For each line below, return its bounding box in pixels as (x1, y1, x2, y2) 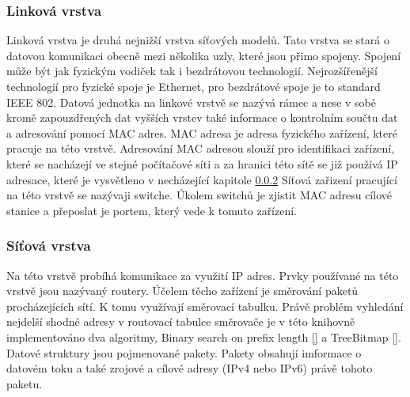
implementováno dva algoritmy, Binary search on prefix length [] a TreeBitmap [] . (6, 328, 401, 345)
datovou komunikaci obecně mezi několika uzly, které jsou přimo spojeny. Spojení (6, 47, 401, 63)
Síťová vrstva (6, 236, 91, 255)
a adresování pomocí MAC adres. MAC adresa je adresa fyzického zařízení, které (6, 124, 397, 141)
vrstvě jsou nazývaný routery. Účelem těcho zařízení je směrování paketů (6, 282, 359, 299)
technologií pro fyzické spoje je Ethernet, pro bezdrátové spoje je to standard (6, 78, 381, 94)
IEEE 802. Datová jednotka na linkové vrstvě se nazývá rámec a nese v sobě (6, 93, 376, 110)
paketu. (6, 375, 43, 391)
